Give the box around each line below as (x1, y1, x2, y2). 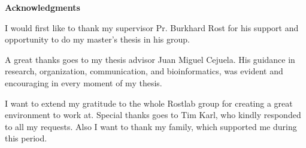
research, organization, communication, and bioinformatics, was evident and (5, 65, 283, 77)
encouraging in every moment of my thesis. (5, 76, 162, 89)
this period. (5, 132, 47, 144)
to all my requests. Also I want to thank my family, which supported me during (5, 120, 297, 132)
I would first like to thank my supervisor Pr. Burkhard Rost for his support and (5, 21, 299, 34)
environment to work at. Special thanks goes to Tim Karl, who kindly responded (5, 108, 301, 121)
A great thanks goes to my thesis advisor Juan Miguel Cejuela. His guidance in (5, 53, 295, 65)
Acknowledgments (5, 1, 80, 13)
